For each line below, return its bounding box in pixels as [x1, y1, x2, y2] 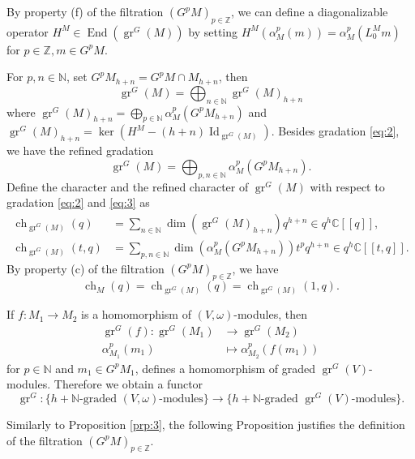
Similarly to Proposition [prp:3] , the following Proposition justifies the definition [6, 415, 405, 432]
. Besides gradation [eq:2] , [271, 122, 400, 139]
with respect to [310, 178, 385, 195]
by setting [188, 23, 238, 40]
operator [6, 23, 49, 40]
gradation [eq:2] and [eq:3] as [6, 194, 150, 211]
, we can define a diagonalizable [231, 3, 388, 19]
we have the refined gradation [6, 142, 154, 159]
